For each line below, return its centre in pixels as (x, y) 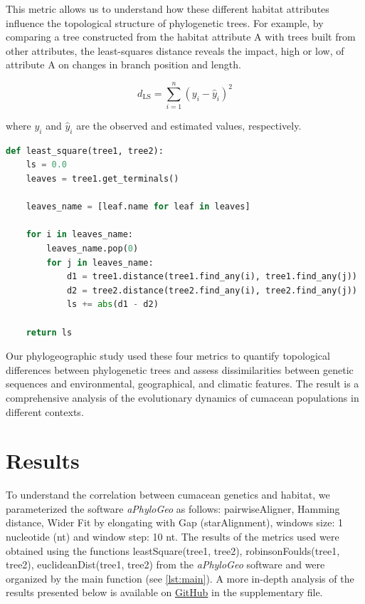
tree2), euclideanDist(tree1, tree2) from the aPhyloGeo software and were (165, 564)
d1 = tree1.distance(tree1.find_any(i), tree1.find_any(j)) (212, 277)
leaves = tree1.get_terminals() (102, 179)
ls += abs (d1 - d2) (112, 304)
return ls (49, 332)
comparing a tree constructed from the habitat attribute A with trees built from (181, 37)
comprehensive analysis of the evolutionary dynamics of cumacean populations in (182, 397)
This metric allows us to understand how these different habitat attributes (168, 9)
